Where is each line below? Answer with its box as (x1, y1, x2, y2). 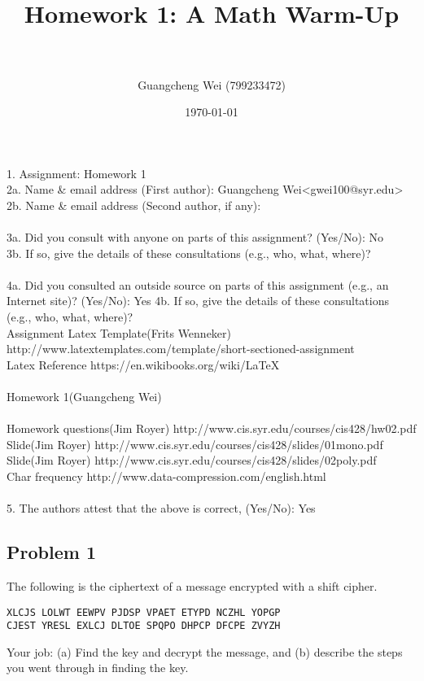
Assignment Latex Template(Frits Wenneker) (7, 324, 232, 341)
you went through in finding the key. (7, 659, 189, 676)
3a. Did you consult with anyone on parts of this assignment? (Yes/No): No (7, 229, 384, 246)
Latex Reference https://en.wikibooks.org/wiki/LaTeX (7, 356, 280, 373)
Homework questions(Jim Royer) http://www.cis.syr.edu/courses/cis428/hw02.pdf (7, 420, 417, 437)
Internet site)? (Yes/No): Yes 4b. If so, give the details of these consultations (7, 292, 389, 309)
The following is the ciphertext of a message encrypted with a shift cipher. (7, 577, 378, 594)
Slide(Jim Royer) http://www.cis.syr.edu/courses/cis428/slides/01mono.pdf (7, 435, 383, 452)
